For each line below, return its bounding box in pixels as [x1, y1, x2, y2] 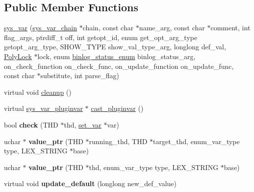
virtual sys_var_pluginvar [4, 103, 83, 113]
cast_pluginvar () [91, 103, 144, 113]
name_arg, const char [139, 22, 205, 33]
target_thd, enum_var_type [153, 136, 240, 146]
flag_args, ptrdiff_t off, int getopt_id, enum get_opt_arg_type [4, 32, 198, 42]
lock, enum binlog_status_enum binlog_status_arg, [37, 51, 196, 61]
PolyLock [4, 51, 32, 61]
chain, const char [82, 22, 134, 33]
